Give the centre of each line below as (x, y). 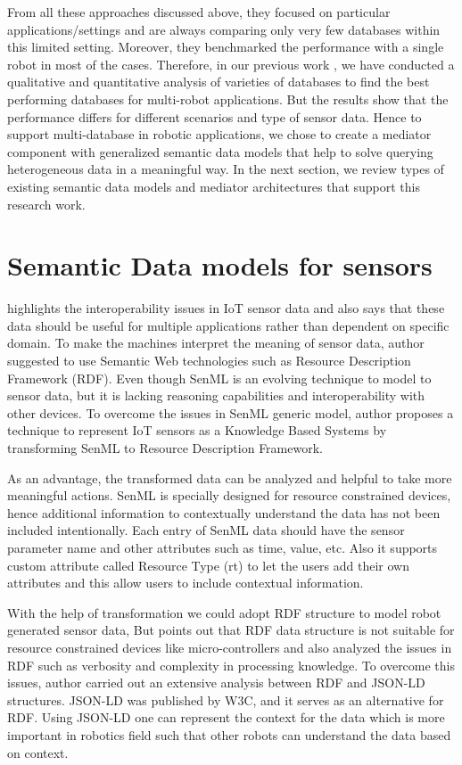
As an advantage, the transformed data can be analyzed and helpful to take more (230, 477)
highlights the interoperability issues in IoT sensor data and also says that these (226, 308)
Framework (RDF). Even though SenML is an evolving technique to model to (219, 378)
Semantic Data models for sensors (220, 265)
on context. (38, 752)
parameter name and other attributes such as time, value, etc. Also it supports (223, 547)
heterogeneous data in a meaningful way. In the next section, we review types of (226, 169)
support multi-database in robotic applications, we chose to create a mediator (219, 134)
